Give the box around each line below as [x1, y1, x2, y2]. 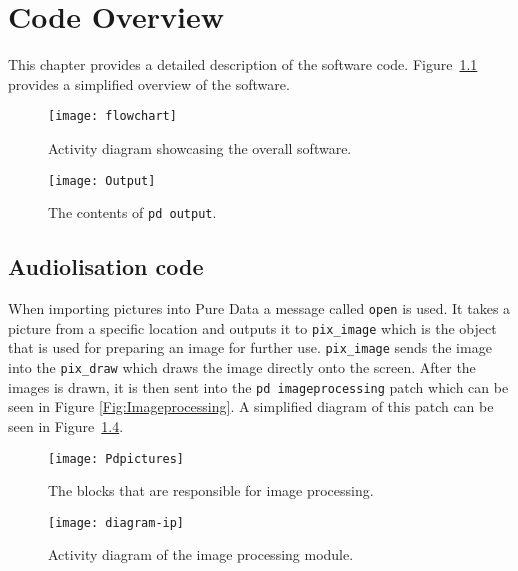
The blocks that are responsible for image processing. [48, 480, 374, 501]
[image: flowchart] [48, 109, 177, 124]
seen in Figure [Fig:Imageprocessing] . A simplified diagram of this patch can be [8, 396, 494, 417]
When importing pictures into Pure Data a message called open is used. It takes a [8, 298, 511, 319]
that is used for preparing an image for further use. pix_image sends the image [8, 337, 492, 358]
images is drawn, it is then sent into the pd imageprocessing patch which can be [8, 376, 509, 397]
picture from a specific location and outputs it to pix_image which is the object [8, 317, 497, 338]
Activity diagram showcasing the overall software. [48, 137, 352, 158]
